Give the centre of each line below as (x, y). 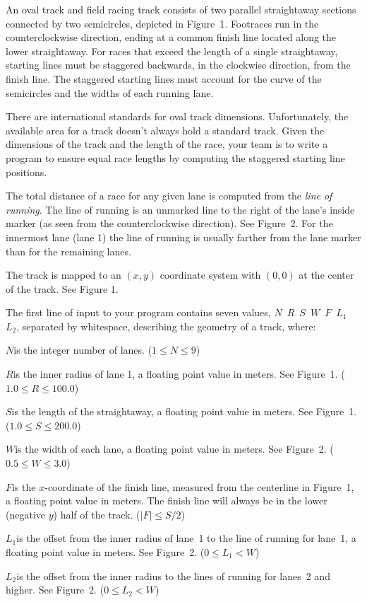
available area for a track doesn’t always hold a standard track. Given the (165, 130)
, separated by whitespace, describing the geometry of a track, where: (166, 326)
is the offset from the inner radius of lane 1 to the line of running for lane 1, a (186, 538)
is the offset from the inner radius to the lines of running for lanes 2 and (173, 575)
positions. (26, 172)
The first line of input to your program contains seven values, (138, 312)
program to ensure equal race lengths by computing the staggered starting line (175, 157)
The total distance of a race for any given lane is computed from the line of (169, 196)
